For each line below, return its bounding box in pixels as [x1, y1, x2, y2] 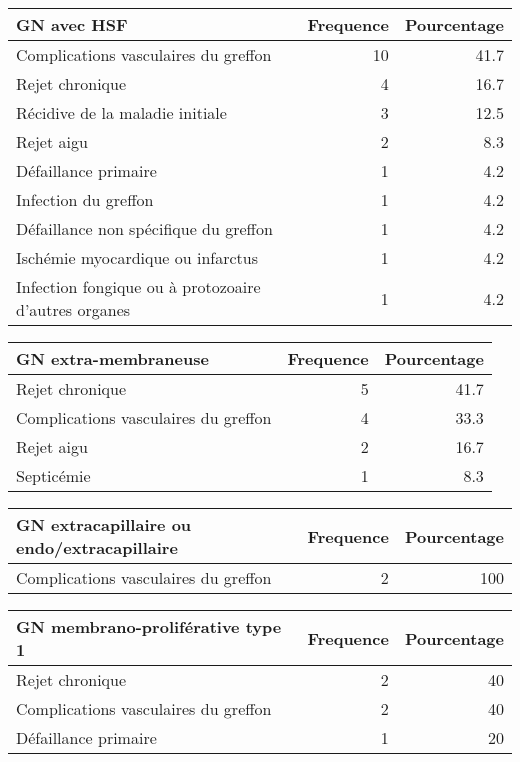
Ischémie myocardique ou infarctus [16, 246, 259, 269]
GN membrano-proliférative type [16, 615, 282, 638]
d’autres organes [16, 298, 131, 321]
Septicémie [16, 464, 91, 487]
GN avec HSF [16, 13, 128, 36]
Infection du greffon [16, 188, 154, 211]
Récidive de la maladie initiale [16, 101, 227, 124]
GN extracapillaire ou [16, 513, 192, 536]
